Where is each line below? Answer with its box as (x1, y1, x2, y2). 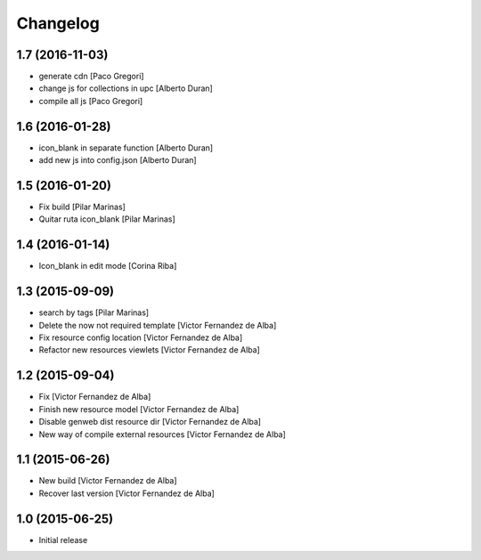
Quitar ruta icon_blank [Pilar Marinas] (38, 214, 175, 224)
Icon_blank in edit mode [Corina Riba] (38, 261, 177, 272)
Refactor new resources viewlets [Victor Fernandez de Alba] (38, 345, 260, 355)
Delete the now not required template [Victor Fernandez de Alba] (38, 320, 277, 330)
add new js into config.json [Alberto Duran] (38, 155, 197, 166)
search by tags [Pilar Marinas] (38, 307, 150, 318)
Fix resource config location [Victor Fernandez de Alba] (38, 332, 243, 343)
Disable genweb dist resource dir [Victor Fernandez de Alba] (38, 417, 262, 427)
